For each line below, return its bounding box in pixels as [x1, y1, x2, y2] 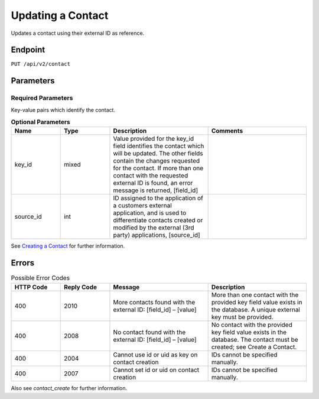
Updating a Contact [11, 9, 109, 22]
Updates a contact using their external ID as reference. [11, 30, 145, 37]
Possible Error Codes [11, 274, 70, 282]
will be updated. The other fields [113, 150, 203, 158]
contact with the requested [113, 171, 188, 180]
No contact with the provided [211, 320, 292, 329]
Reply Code [64, 283, 97, 291]
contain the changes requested [113, 157, 200, 165]
